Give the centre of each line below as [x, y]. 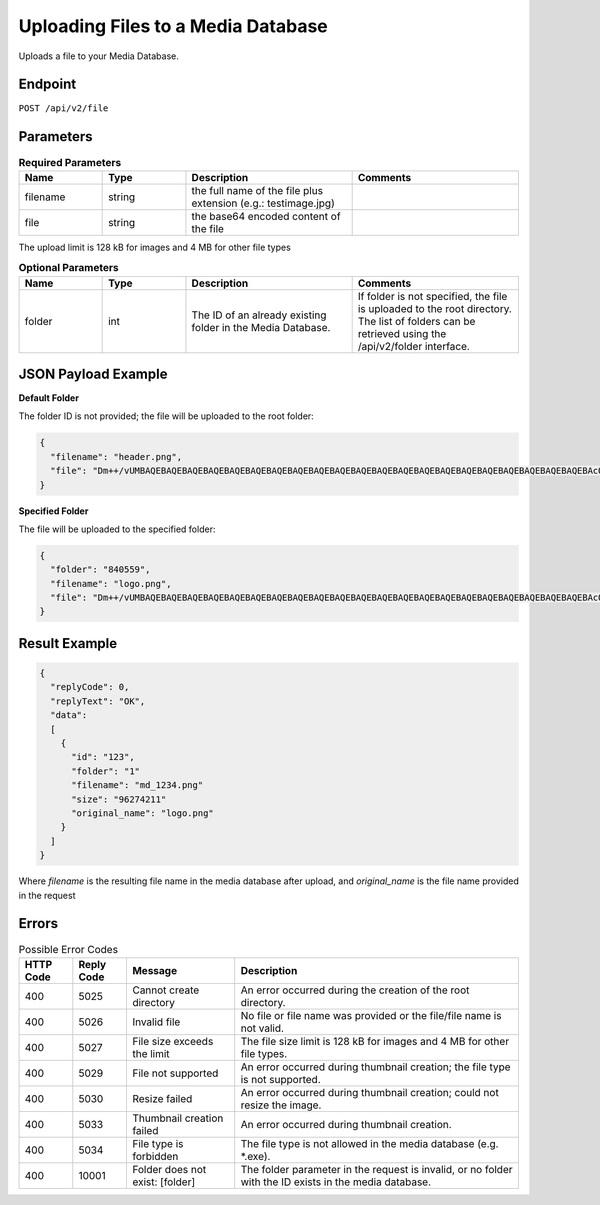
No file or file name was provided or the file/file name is [371, 1015]
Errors [38, 923]
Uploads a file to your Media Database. [98, 56]
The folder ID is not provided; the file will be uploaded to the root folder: [166, 416]
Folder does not [169, 1169]
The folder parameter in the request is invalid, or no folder [377, 1169]
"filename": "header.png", [116, 456]
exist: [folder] [163, 1182]
